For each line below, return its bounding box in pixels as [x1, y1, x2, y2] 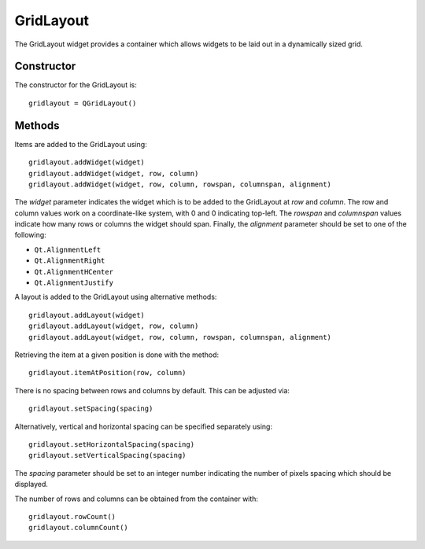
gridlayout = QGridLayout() [28, 98, 137, 108]
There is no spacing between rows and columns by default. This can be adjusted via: [14, 385, 290, 395]
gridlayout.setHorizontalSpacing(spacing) [28, 440, 195, 448]
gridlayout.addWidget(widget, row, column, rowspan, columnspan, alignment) [28, 179, 332, 189]
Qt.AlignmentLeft [34, 245, 102, 254]
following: [14, 230, 46, 240]
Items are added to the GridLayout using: [14, 139, 147, 149]
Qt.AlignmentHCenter [34, 267, 114, 276]
